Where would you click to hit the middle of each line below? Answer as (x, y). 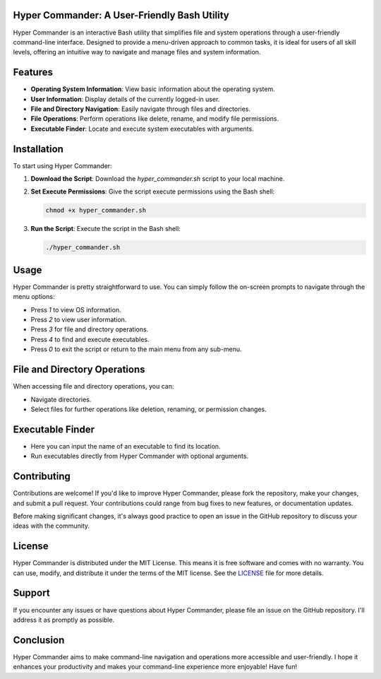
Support (31, 593)
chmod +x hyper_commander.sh (96, 211)
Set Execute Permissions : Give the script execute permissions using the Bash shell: (153, 191)
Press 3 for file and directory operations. (90, 329)
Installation (38, 149)
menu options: (34, 297)
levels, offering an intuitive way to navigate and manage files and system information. (137, 52)
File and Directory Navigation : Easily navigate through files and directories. (140, 109)
